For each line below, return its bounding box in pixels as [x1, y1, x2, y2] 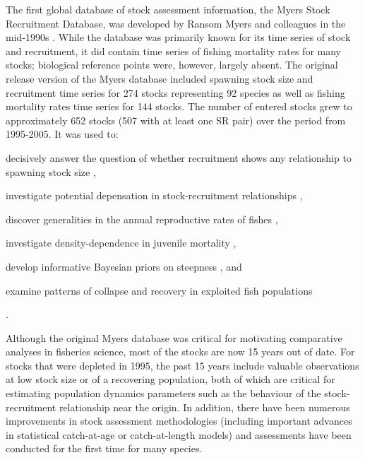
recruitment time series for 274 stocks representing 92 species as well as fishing [6, 85, 345, 100]
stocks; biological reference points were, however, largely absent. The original [6, 57, 338, 72]
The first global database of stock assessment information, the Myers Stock [6, 2, 330, 16]
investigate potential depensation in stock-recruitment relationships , [6, 188, 303, 203]
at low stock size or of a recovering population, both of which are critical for [6, 372, 335, 387]
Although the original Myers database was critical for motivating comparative [6, 330, 342, 345]
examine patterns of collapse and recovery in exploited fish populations [6, 283, 313, 297]
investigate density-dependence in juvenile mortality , [6, 235, 237, 250]
